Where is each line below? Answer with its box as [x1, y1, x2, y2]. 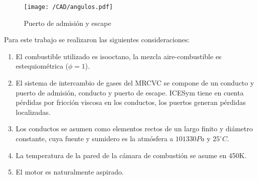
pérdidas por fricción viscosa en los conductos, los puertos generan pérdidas [15, 97, 246, 107]
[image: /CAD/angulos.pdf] [24, 3, 113, 10]
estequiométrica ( [15, 61, 69, 71]
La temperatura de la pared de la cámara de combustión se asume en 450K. [15, 150, 247, 160]
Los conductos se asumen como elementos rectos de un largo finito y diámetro [15, 123, 253, 134]
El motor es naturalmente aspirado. [15, 167, 124, 177]
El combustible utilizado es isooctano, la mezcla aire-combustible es [15, 51, 222, 61]
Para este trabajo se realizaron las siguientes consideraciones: [4, 34, 190, 45]
